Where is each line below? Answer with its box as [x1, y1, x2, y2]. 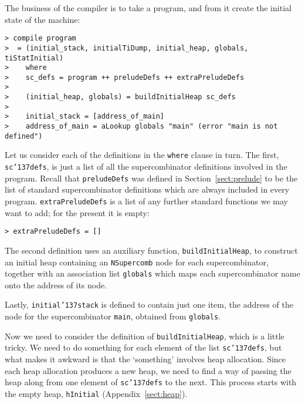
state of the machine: [5, 13, 80, 25]
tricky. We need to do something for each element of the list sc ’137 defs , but [5, 341, 282, 353]
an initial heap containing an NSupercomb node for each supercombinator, [5, 255, 269, 268]
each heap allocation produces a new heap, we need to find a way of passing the [5, 364, 292, 376]
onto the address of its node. [5, 278, 107, 291]
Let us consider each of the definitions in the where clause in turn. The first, [5, 149, 279, 161]
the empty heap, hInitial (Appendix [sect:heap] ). [5, 387, 188, 399]
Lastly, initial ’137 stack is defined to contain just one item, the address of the [5, 298, 294, 311]
